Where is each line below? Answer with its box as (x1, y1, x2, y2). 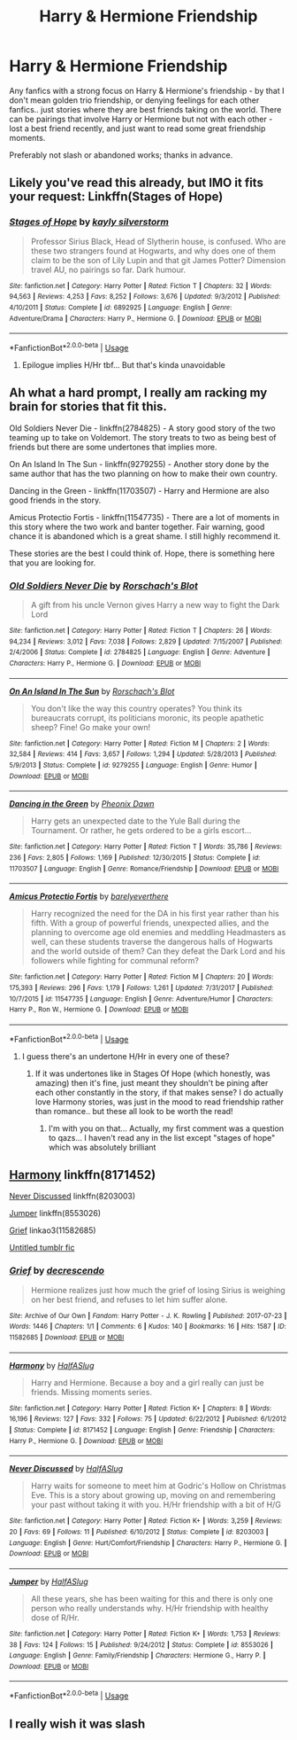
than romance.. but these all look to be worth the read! (34, 1105, 233, 1116)
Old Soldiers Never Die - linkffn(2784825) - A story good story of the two (9, 423, 276, 433)
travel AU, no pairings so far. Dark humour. (30, 264, 187, 275)
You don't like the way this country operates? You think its (30, 703, 243, 714)
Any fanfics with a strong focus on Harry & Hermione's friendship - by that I (9, 85, 285, 96)
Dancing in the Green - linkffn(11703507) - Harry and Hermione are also (9, 485, 270, 495)
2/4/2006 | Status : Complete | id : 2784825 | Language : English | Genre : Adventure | (9, 648, 270, 657)
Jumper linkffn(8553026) (9, 1208, 102, 1219)
